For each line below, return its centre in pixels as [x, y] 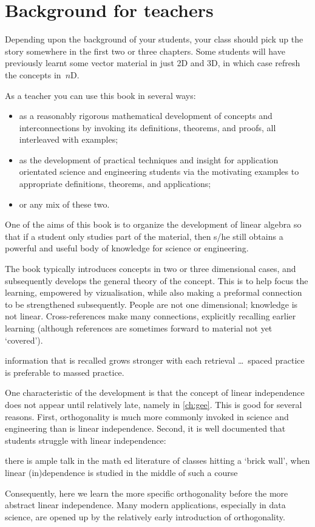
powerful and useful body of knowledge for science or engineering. [127, 248]
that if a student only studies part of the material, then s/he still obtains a [144, 236]
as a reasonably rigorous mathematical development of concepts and [146, 116]
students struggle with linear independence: [86, 440]
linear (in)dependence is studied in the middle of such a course [121, 472]
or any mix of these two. [64, 204]
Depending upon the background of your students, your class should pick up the [154, 39]
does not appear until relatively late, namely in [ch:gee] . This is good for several [154, 404]
